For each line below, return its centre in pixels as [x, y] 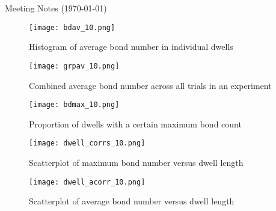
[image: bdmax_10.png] [74, 105]
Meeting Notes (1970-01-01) [56, 8]
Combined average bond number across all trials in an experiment [150, 85]
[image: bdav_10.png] [72, 27]
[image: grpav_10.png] [74, 66]
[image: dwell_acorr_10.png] [87, 182]
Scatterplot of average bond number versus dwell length [132, 201]
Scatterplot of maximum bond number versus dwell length [136, 162]
